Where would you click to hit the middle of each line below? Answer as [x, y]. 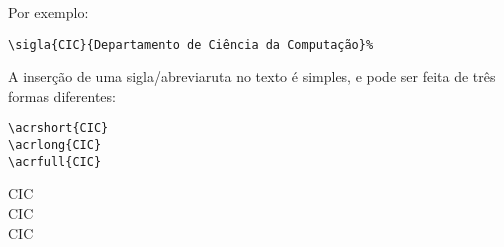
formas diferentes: [62, 95]
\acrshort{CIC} [58, 128]
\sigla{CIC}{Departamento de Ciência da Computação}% [191, 44]
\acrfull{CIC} [55, 161]
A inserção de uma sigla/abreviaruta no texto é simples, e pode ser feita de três [252, 76]
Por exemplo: [48, 12]
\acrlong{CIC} [55, 145]
